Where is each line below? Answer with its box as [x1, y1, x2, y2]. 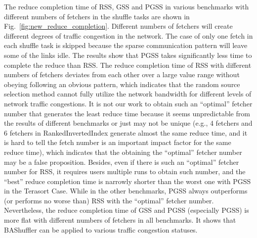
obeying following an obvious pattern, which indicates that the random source [4, 79, 240, 89]
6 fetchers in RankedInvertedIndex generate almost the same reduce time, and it [4, 127, 248, 138]
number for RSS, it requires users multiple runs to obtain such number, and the [4, 166, 246, 177]
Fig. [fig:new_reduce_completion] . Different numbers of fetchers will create [4, 21, 233, 31]
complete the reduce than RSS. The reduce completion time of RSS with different [4, 59, 252, 70]
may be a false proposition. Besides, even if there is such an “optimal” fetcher [4, 156, 239, 167]
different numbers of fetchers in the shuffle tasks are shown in [4, 11, 190, 21]
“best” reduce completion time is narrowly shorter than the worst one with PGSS [4, 176, 251, 186]
